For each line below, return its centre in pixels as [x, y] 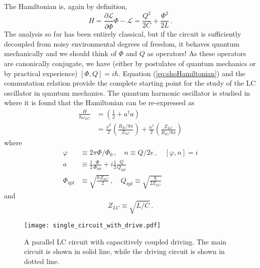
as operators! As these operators [197, 53]
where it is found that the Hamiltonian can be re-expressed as [99, 102]
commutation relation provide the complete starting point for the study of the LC [130, 83]
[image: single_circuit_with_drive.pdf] [93, 225]
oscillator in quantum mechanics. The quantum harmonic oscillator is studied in [127, 92]
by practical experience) [41, 73]
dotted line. [42, 261]
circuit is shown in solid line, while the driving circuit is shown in [124, 251]
